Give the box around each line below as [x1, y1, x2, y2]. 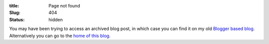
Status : [9, 16, 25, 22]
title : [9, 3, 19, 8]
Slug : [9, 10, 21, 16]
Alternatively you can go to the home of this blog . [9, 33, 111, 39]
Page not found [48, 3, 80, 8]
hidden [48, 16, 63, 22]
